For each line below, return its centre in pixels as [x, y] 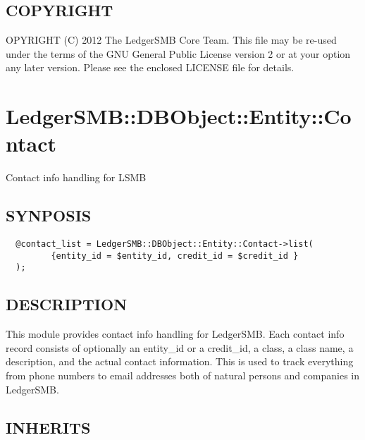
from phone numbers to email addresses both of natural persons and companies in [183, 375]
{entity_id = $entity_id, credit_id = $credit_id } [175, 256]
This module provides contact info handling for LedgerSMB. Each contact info [175, 334]
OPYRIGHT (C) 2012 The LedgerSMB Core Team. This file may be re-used [171, 40]
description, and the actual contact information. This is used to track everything [180, 361]
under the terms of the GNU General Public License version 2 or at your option [178, 53]
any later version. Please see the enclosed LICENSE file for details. [150, 67]
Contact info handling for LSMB [76, 177]
